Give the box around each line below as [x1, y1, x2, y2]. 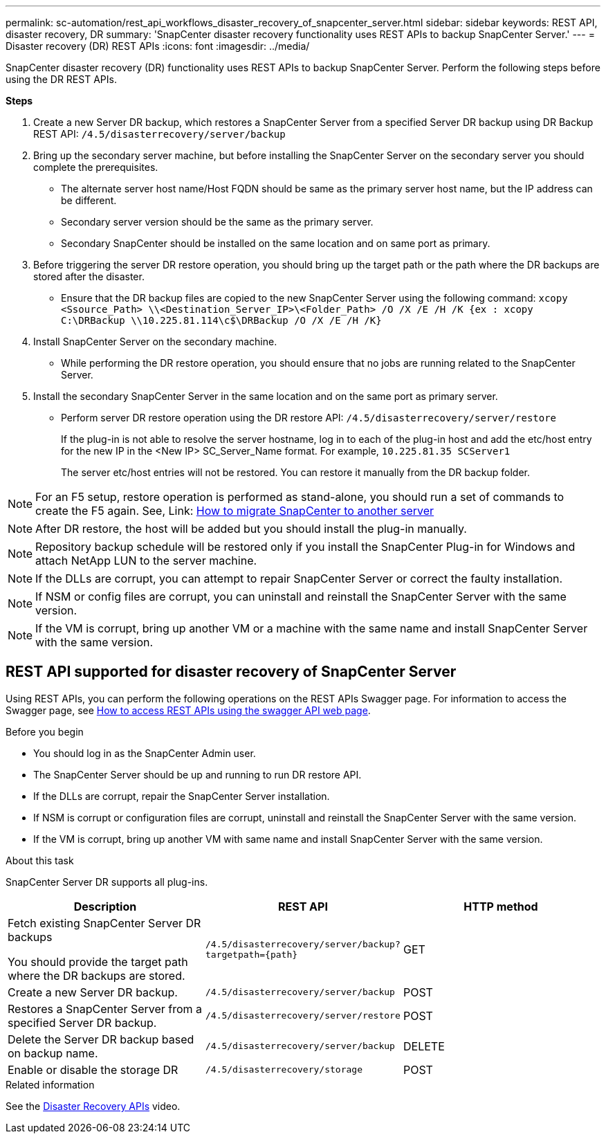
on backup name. [8, 1046, 98, 1060]
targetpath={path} [205, 949, 298, 960]
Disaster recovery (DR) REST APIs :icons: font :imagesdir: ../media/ [6, 40, 310, 52]
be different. [61, 194, 117, 206]
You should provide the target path [8, 954, 188, 969]
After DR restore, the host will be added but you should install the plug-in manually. [35, 522, 467, 536]
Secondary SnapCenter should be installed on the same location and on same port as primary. [61, 237, 490, 249]
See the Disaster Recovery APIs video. [6, 1100, 181, 1112]
